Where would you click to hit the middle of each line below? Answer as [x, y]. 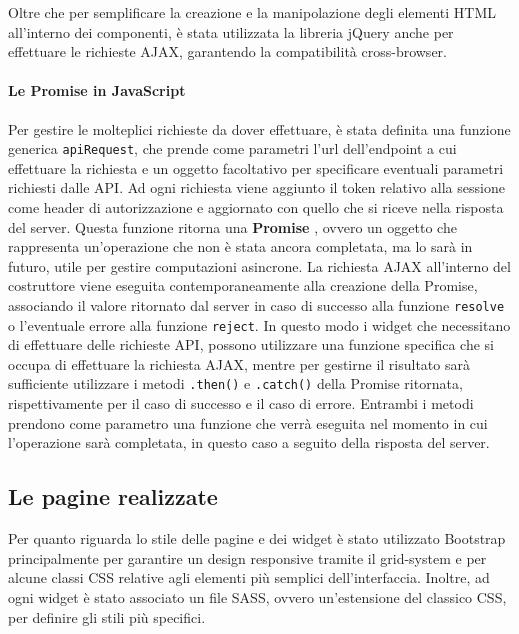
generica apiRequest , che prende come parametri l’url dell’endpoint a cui [232, 148]
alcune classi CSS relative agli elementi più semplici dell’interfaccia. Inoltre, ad [249, 577]
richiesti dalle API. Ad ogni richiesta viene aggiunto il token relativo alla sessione [256, 187]
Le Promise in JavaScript [97, 90]
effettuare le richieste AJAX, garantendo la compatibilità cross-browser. [227, 51]
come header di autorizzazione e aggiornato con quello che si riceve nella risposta [256, 207]
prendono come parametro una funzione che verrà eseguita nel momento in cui [248, 422]
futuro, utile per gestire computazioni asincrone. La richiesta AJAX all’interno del [259, 265]
